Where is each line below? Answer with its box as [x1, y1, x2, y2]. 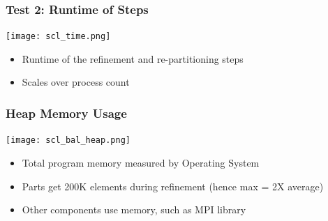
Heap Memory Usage [6, 104, 127, 121]
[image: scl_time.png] [6, 31, 111, 42]
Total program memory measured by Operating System [22, 155, 260, 169]
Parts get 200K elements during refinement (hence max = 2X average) [22, 178, 324, 193]
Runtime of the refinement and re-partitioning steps [22, 51, 244, 66]
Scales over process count [22, 75, 130, 89]
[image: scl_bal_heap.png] [6, 135, 131, 146]
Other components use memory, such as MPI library [22, 202, 246, 217]
